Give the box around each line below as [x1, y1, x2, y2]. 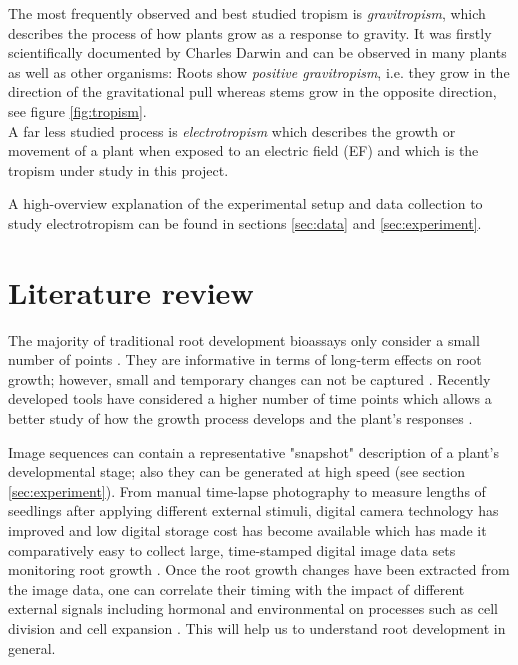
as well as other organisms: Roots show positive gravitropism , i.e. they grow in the [8, 61, 510, 82]
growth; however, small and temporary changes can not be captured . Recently [8, 368, 491, 389]
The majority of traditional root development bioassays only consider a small [8, 329, 480, 350]
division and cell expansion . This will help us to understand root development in [8, 617, 506, 638]
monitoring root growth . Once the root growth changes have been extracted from [8, 559, 510, 580]
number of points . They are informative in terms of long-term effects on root [8, 349, 482, 370]
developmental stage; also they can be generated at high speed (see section [8, 461, 465, 482]
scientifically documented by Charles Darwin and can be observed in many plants [8, 42, 507, 63]
